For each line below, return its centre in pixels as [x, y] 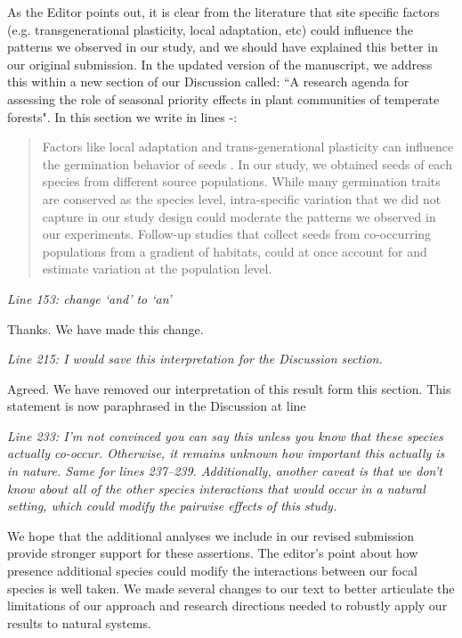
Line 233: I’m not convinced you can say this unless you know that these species [225, 435]
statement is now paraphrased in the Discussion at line [157, 406]
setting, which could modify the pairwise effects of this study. [172, 506]
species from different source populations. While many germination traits [241, 181]
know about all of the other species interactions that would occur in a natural [216, 488]
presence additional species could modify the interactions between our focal [212, 571]
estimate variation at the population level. [157, 269]
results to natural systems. [79, 622]
